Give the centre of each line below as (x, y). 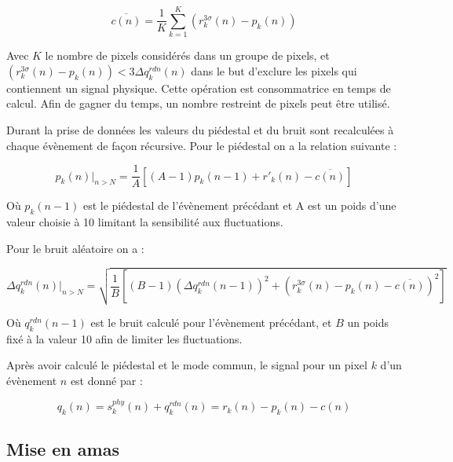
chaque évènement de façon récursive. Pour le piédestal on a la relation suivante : (202, 145)
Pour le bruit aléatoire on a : (75, 248)
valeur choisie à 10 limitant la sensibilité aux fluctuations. (145, 221)
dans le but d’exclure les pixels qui (274, 70)
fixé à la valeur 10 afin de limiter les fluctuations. (124, 338)
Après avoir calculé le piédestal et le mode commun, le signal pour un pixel (187, 365)
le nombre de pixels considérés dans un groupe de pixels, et (187, 55)
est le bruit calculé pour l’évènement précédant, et (211, 322)
